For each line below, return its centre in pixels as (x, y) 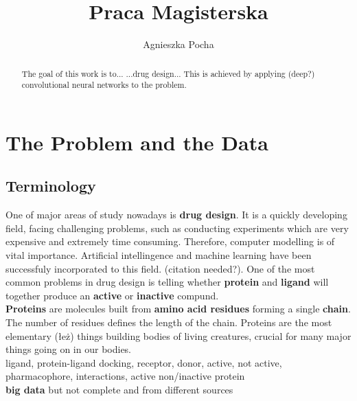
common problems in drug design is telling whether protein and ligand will (167, 282)
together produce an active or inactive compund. (112, 295)
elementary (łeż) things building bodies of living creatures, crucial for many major (178, 335)
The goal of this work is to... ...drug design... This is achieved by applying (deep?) (168, 73)
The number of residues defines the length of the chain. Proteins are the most (169, 322)
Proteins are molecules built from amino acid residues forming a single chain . (178, 309)
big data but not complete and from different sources (119, 389)
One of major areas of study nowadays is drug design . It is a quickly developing (176, 215)
